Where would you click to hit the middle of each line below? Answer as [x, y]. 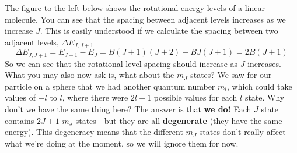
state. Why [265, 97]
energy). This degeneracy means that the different [94, 132]
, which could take [260, 86]
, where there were [95, 97]
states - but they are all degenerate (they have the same [179, 120]
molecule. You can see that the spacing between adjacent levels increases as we [145, 19]
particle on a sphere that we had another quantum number [110, 86]
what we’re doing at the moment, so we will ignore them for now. [122, 143]
